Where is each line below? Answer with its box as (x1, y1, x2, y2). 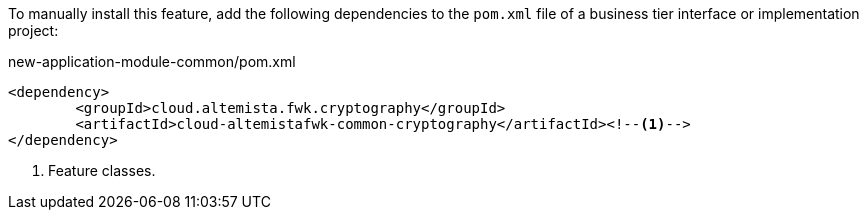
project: (8, 22, 59, 39)
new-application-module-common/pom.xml (8, 53, 296, 70)
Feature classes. (48, 162, 156, 179)
